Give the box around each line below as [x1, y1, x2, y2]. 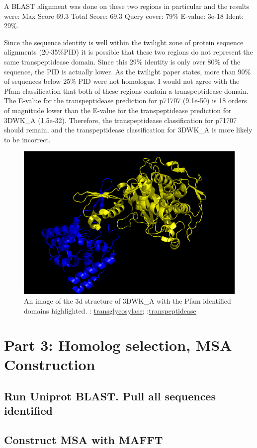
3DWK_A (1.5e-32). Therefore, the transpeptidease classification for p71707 [4, 115, 237, 125]
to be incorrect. [4, 134, 51, 144]
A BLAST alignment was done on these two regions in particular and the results [4, 1, 250, 11]
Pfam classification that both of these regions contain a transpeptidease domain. [4, 85, 249, 96]
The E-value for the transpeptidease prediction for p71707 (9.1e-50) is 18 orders [4, 95, 247, 106]
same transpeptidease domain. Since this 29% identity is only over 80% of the [4, 56, 241, 66]
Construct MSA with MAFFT [4, 432, 163, 447]
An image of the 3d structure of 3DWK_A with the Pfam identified [24, 296, 231, 306]
